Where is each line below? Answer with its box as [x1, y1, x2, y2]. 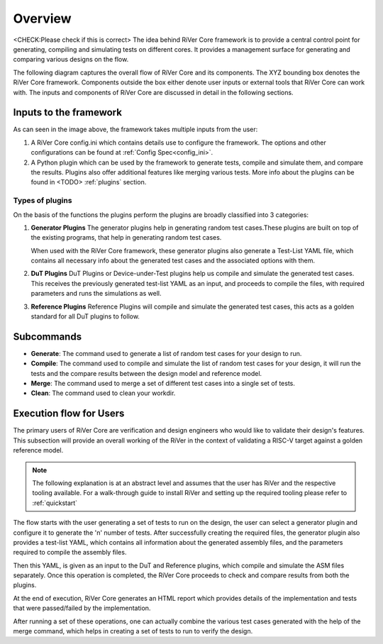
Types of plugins [13, 196, 72, 206]
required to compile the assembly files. [13, 548, 127, 557]
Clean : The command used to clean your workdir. [30, 389, 176, 397]
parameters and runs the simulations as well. [30, 289, 162, 298]
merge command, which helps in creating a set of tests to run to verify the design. [13, 627, 253, 635]
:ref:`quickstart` [32, 499, 78, 507]
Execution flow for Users [13, 408, 125, 420]
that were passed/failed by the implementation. [13, 604, 151, 613]
